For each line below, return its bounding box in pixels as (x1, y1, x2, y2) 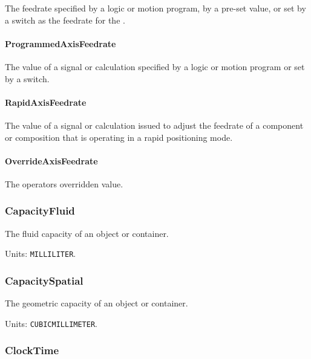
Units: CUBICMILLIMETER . (5, 317, 97, 329)
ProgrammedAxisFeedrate (5, 37, 116, 50)
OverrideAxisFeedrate (5, 154, 98, 167)
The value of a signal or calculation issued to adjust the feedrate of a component (5, 118, 304, 131)
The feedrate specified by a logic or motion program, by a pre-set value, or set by (5, 2, 306, 14)
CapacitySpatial (5, 273, 83, 288)
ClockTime (5, 343, 59, 358)
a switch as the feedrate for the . (5, 13, 125, 26)
